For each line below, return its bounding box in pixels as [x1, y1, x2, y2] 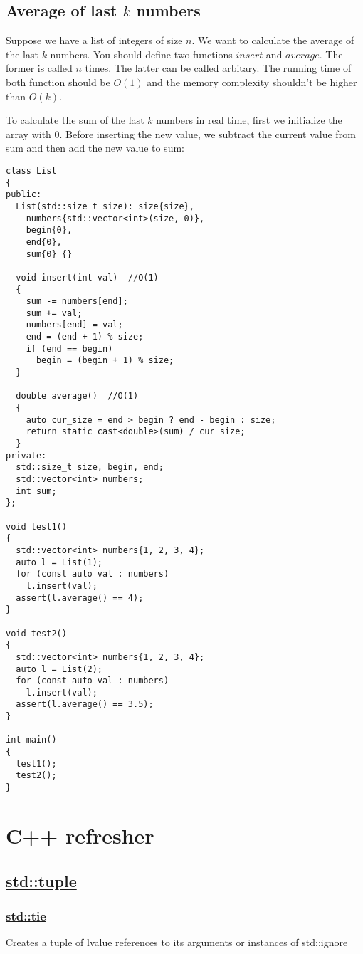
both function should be [6, 74, 110, 89]
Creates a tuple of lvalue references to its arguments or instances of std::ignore [6, 935, 348, 950]
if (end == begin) [26, 343, 113, 354]
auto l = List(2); [16, 664, 103, 674]
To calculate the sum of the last [6, 112, 144, 127]
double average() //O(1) [16, 391, 139, 402]
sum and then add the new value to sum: [6, 140, 184, 155]
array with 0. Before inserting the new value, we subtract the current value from [6, 126, 356, 141]
